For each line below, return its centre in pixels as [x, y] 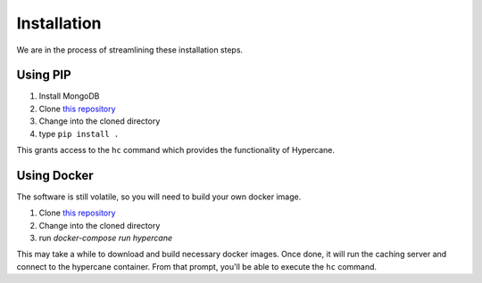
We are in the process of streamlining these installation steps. [130, 50]
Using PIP [44, 75]
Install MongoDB [69, 96]
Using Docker [55, 175]
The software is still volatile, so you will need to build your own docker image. [159, 197]
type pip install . [79, 133]
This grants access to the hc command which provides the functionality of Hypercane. [175, 150]
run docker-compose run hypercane [106, 238]
